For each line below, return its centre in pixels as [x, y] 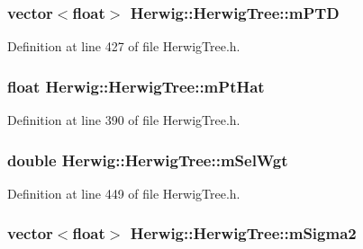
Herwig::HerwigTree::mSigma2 [243, 233]
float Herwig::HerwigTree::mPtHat [136, 86]
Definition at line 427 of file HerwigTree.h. [124, 46]
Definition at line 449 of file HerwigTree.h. [124, 193]
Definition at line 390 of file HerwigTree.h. [124, 120]
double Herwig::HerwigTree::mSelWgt [148, 160]
